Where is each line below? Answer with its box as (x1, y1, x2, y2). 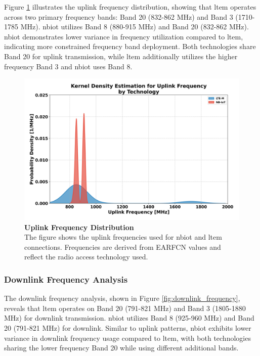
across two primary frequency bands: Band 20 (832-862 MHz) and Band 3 (4, 11, 233, 22)
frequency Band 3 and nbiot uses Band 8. (4, 61, 133, 71)
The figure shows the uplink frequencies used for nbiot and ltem (24, 232, 222, 242)
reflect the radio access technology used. (24, 251, 148, 262)
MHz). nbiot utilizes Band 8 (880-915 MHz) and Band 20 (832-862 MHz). (20, 21, 249, 32)
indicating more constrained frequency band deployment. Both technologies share (4, 41, 256, 52)
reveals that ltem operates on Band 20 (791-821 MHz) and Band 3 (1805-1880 (4, 302, 246, 313)
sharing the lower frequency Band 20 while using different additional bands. (4, 342, 239, 353)
